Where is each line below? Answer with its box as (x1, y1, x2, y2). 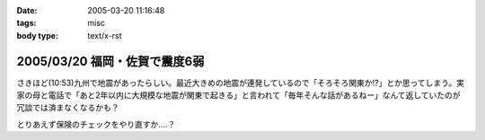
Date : (16, 5, 38, 15)
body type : (16, 30, 58, 40)
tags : (16, 18, 37, 29)
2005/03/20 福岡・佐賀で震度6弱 (16, 54, 205, 69)
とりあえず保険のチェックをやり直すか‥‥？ (16, 118, 176, 129)
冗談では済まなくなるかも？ (16, 102, 119, 113)
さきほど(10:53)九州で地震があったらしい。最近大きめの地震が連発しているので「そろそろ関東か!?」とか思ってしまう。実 (16, 77, 464, 88)
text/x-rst (87, 30, 122, 40)
